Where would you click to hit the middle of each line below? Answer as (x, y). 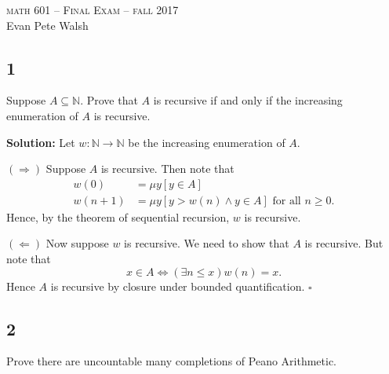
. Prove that (109, 100)
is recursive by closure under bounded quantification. (178, 286)
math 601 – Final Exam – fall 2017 (93, 9)
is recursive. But (344, 243)
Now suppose (77, 243)
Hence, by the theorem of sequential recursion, (118, 216)
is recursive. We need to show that (207, 243)
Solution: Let (41, 142)
